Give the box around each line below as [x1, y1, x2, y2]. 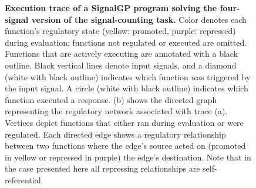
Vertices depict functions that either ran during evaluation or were [5, 116, 244, 128]
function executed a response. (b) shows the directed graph [5, 93, 217, 105]
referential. [5, 173, 43, 186]
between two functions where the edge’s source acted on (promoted [5, 139, 246, 152]
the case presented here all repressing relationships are [5, 162, 200, 175]
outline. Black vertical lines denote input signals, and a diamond [5, 59, 237, 71]
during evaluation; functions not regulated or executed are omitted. [5, 36, 247, 48]
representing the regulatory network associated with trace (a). [5, 105, 228, 117]
